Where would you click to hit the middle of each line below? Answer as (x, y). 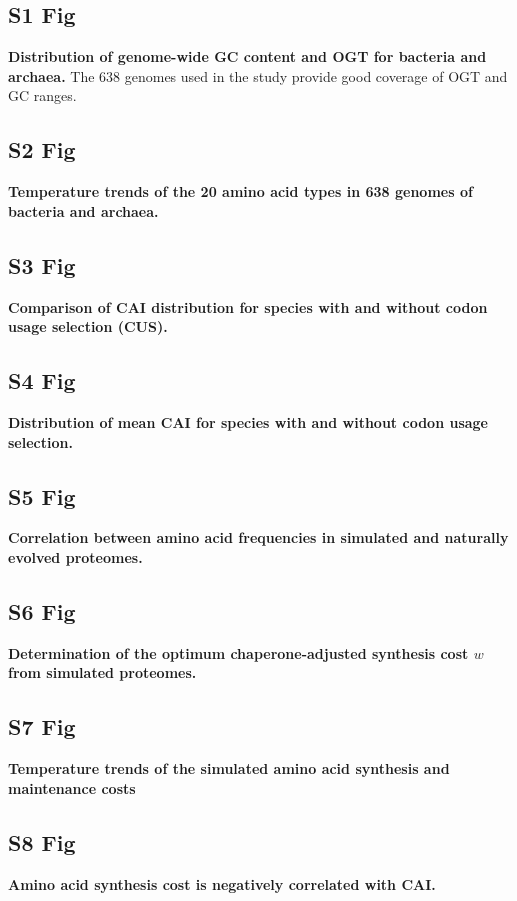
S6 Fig (42, 610)
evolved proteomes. (75, 556)
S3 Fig (42, 264)
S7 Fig (42, 726)
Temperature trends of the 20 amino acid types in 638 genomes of (240, 191)
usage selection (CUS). (88, 326)
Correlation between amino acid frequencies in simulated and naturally (258, 537)
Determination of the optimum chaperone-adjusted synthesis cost (238, 652)
